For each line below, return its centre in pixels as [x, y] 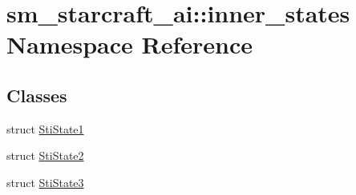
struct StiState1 [45, 128]
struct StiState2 [45, 155]
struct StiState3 [45, 182]
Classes [37, 95]
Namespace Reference [129, 44]
